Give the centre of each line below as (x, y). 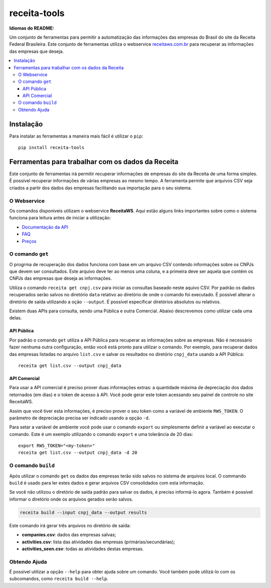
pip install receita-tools (51, 148)
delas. (16, 318)
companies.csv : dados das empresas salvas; (69, 535)
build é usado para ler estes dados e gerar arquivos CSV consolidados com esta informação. (107, 483)
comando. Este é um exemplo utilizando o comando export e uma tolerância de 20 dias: (101, 434)
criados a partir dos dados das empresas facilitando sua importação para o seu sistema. (101, 188)
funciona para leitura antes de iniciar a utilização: (60, 218)
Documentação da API (45, 227)
